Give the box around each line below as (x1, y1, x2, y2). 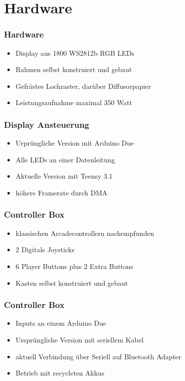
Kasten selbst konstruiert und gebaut (15, 277, 128, 288)
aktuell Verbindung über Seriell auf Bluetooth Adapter (15, 351, 182, 361)
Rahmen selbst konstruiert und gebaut (15, 64, 132, 75)
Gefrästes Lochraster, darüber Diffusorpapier (15, 80, 151, 91)
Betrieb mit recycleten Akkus (15, 368, 105, 378)
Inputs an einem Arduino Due (15, 318, 107, 328)
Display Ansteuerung (4, 118, 89, 130)
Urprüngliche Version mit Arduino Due (15, 138, 134, 148)
